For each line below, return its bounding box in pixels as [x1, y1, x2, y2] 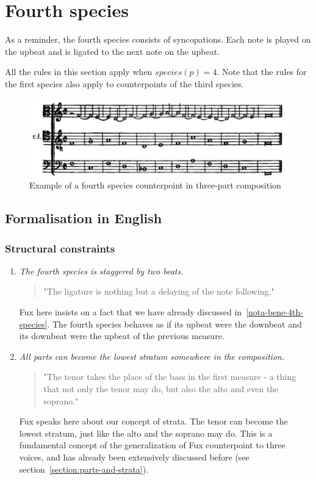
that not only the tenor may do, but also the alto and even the [43, 382, 279, 395]
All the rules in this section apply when [5, 65, 153, 78]
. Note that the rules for [217, 65, 307, 78]
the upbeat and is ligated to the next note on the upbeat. [5, 45, 220, 57]
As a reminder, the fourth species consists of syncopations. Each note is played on [5, 33, 311, 46]
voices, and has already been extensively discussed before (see [19, 450, 250, 463]
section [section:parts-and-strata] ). [19, 462, 148, 475]
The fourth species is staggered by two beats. [19, 264, 184, 277]
